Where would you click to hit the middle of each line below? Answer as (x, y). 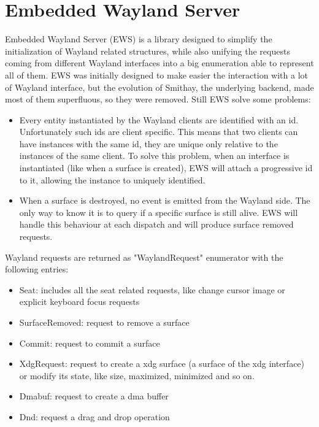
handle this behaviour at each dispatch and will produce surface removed (156, 224)
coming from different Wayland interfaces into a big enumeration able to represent (159, 63)
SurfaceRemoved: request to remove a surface (104, 322)
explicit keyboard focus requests (79, 302)
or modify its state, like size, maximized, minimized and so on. (137, 375)
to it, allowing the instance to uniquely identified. (112, 179)
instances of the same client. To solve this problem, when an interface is (154, 156)
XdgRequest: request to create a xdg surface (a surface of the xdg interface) (162, 364)
